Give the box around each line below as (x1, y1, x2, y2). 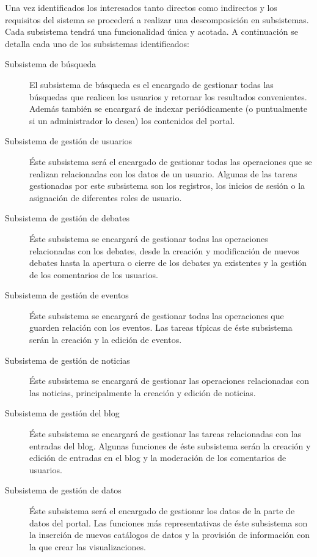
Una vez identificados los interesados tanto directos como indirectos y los (5, 1, 277, 13)
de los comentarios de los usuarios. (29, 268, 158, 281)
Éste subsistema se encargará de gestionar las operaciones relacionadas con (29, 374, 309, 387)
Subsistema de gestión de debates (5, 212, 130, 224)
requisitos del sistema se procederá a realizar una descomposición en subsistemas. (5, 13, 309, 26)
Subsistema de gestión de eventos (5, 289, 129, 301)
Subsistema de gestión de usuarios (5, 135, 133, 147)
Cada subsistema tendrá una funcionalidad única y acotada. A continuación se (5, 25, 298, 38)
